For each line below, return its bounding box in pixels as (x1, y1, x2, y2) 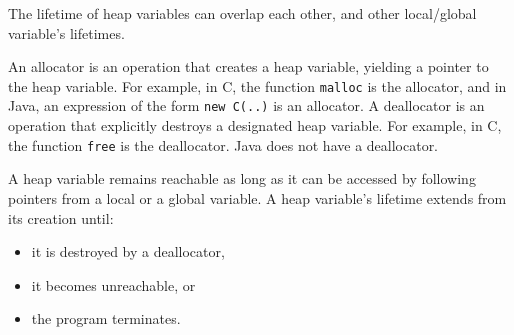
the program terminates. (31, 308, 181, 329)
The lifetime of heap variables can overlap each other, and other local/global (8, 3, 477, 23)
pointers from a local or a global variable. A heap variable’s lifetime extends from (8, 187, 507, 208)
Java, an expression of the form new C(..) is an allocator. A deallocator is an (8, 95, 485, 116)
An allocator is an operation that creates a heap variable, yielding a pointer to (8, 56, 489, 77)
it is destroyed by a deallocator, (31, 241, 225, 262)
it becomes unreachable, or (31, 274, 196, 295)
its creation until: (8, 207, 114, 228)
